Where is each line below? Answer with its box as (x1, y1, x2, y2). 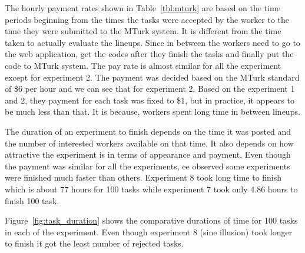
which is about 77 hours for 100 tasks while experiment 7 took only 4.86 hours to (5, 182, 298, 195)
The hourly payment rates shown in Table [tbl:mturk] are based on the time (5, 2, 280, 14)
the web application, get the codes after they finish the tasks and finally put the (5, 48, 294, 60)
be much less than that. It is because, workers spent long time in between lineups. (5, 105, 300, 118)
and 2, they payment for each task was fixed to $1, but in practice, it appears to (5, 94, 294, 106)
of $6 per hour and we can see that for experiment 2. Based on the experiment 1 (5, 82, 295, 95)
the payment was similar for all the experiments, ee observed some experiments (5, 159, 290, 172)
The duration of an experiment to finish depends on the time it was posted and (5, 125, 291, 137)
